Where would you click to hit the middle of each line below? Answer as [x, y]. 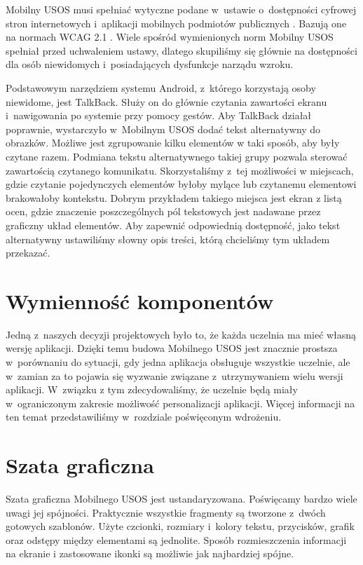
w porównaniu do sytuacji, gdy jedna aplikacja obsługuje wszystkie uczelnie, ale [178, 362]
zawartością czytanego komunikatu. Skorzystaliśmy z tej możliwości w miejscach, [180, 170]
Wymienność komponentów [140, 300]
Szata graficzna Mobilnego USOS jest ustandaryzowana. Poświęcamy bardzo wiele [181, 499]
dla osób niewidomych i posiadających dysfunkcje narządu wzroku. [150, 64]
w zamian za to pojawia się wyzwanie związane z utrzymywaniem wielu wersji [174, 375]
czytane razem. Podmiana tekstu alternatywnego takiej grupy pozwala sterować [177, 156]
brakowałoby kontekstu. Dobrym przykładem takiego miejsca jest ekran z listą [174, 197]
